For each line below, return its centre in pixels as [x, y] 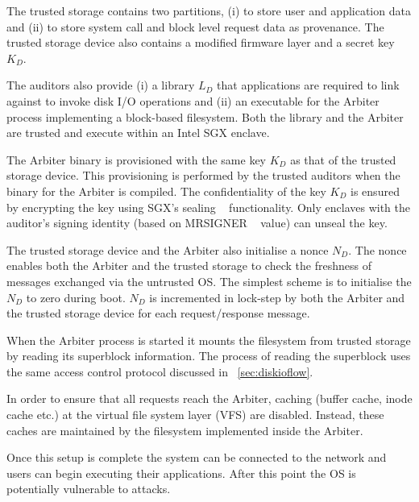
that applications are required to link [308, 85]
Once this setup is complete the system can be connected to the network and [197, 457]
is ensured [375, 191]
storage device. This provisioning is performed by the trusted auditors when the [203, 175]
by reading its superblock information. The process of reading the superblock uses [209, 356]
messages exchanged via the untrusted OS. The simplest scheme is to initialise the [209, 281]
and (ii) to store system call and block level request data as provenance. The [195, 26]
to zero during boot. [76, 297]
